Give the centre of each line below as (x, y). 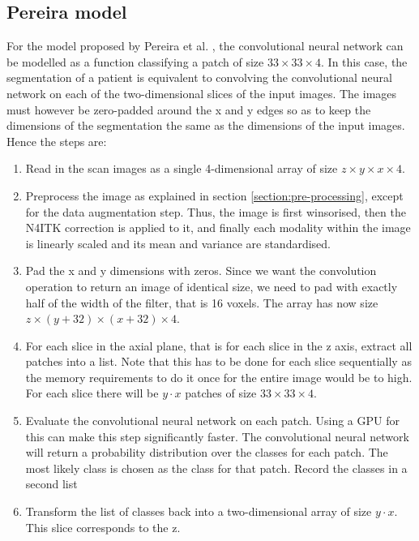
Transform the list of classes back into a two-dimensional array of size (199, 511)
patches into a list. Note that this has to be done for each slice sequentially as (218, 361)
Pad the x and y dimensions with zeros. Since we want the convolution (201, 270)
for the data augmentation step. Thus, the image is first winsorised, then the (216, 211)
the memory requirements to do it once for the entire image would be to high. (219, 377)
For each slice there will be (92, 393)
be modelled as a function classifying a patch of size (135, 61)
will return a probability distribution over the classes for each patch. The (207, 452)
